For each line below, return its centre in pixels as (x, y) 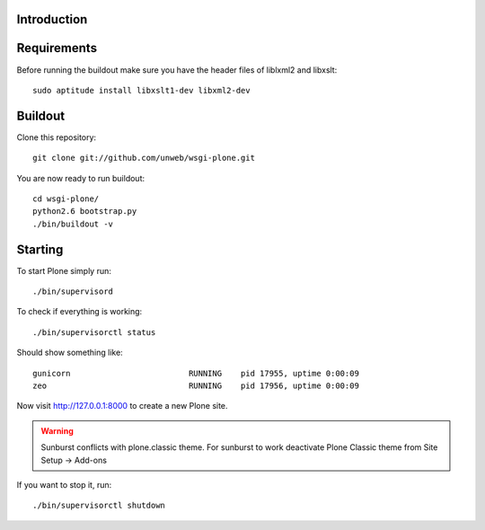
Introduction (52, 19)
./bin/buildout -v (73, 224)
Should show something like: (70, 353)
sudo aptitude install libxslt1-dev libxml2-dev (141, 90)
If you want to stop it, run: (64, 484)
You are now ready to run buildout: (81, 178)
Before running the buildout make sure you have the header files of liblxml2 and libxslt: (177, 70)
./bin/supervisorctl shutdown (99, 506)
